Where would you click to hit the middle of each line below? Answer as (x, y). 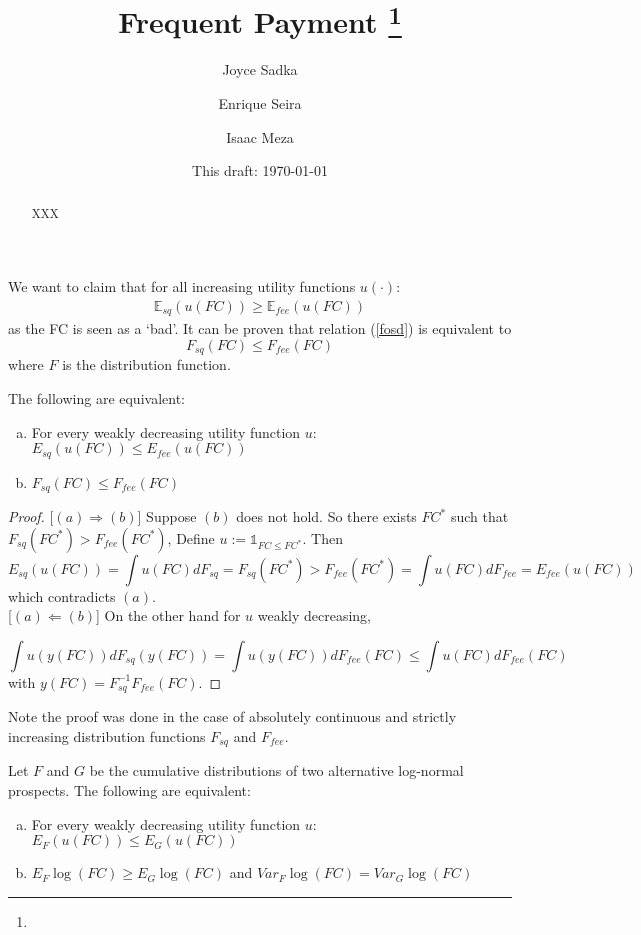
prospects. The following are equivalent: (129, 789)
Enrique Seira (260, 103)
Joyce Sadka (260, 69)
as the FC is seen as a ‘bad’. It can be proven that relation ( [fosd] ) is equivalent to (260, 328)
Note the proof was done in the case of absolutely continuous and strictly (232, 716)
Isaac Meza (260, 136)
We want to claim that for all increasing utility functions (182, 286)
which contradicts (62, 595)
